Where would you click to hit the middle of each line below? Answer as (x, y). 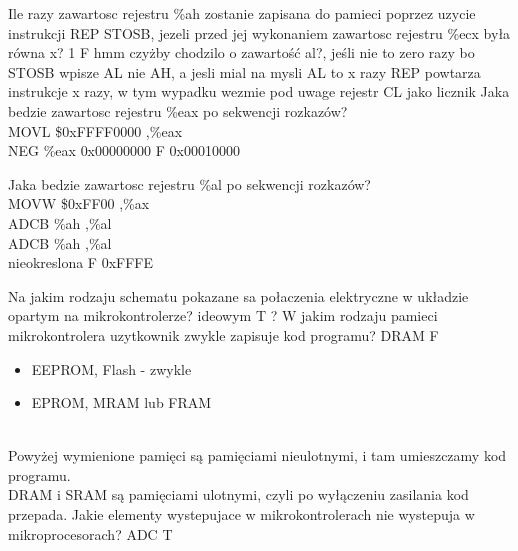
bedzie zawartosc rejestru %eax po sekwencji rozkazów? (178, 110)
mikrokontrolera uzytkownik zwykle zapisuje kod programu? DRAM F (223, 334)
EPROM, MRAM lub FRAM (121, 402)
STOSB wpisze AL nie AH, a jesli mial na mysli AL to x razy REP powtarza (244, 71)
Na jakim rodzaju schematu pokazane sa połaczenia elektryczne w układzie (238, 295)
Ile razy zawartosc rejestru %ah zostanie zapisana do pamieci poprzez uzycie (242, 13)
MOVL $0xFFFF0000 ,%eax (95, 130)
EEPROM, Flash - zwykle (111, 368)
